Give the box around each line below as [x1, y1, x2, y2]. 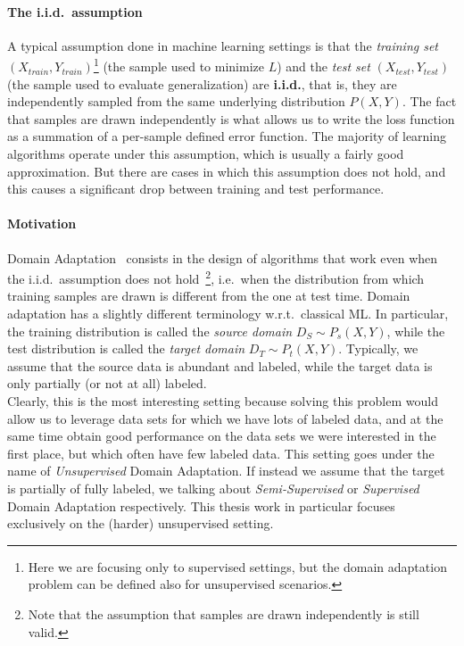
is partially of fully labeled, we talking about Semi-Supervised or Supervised [7, 478, 419, 497]
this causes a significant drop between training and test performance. [7, 179, 385, 198]
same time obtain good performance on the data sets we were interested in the [7, 427, 436, 445]
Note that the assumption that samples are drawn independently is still [28, 604, 419, 623]
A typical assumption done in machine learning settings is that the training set [7, 36, 439, 54]
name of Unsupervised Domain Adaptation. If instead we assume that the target [7, 461, 445, 480]
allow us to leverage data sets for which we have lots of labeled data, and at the [7, 409, 443, 427]
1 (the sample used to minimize [93, 54, 264, 76]
